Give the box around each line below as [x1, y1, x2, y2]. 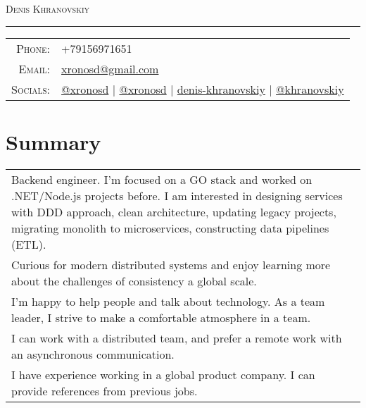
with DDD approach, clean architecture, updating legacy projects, [11, 203, 336, 220]
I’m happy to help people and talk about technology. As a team [11, 292, 325, 309]
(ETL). [11, 235, 46, 252]
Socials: [11, 80, 51, 97]
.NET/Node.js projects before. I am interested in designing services [11, 187, 343, 204]
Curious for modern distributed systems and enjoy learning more [11, 256, 331, 273]
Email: [18, 60, 51, 77]
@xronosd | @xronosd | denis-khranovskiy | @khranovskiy [61, 80, 344, 97]
